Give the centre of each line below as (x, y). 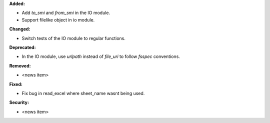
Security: (19, 102)
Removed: (20, 65)
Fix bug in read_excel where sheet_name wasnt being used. (83, 93)
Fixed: (16, 84)
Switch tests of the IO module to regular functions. (74, 38)
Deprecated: (22, 47)
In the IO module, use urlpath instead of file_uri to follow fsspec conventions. (101, 56)
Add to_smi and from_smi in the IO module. (66, 13)
